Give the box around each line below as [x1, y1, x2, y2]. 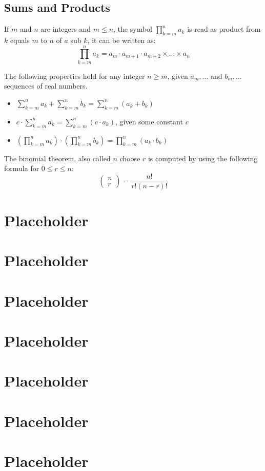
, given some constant [115, 116, 183, 126]
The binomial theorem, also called [4, 153, 111, 163]
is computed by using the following [148, 153, 258, 163]
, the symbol [113, 24, 152, 34]
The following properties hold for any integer [4, 70, 145, 81]
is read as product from [187, 24, 261, 34]
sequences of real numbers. [4, 80, 88, 91]
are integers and [40, 24, 91, 34]
